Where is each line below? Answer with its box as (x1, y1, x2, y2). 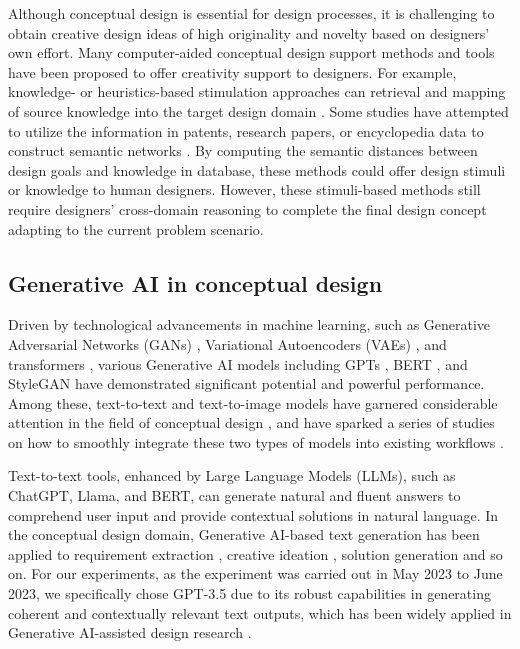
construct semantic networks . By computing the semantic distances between (8, 140, 478, 161)
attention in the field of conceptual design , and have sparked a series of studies (8, 412, 495, 433)
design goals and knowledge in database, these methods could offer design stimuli (8, 159, 506, 180)
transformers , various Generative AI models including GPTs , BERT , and (8, 353, 468, 374)
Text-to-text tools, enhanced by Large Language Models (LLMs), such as (8, 465, 456, 486)
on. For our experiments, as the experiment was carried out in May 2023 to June (8, 563, 503, 584)
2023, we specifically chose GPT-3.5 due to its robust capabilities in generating (8, 583, 491, 604)
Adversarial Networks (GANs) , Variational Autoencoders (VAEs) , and (8, 333, 447, 354)
